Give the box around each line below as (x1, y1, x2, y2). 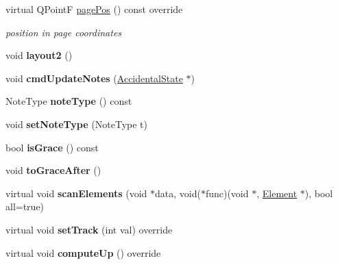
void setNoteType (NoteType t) (5, 116, 147, 131)
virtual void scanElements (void (5, 186, 147, 200)
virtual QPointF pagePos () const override (5, 2, 183, 16)
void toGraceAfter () (5, 163, 101, 177)
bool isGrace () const (5, 140, 99, 154)
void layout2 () (5, 48, 73, 62)
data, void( (154, 186, 201, 200)
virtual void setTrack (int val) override (5, 222, 173, 236)
